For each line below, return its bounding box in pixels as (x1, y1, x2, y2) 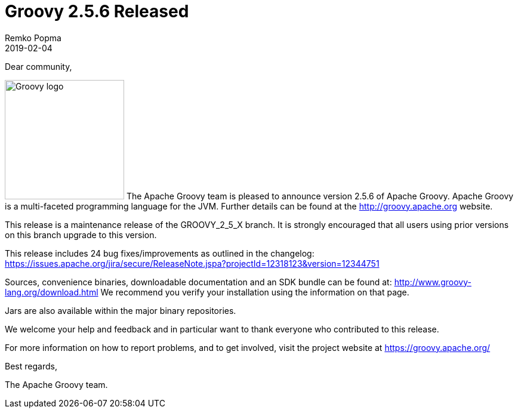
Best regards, (5, 360, 57, 371)
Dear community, (5, 61, 72, 72)
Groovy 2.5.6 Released (5, 1, 189, 21)
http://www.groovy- (394, 276, 471, 287)
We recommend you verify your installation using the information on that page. (100, 286, 409, 297)
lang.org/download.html (5, 286, 98, 297)
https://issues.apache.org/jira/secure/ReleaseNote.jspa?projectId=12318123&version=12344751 (5, 258, 380, 269)
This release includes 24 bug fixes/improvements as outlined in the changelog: (5, 248, 314, 258)
